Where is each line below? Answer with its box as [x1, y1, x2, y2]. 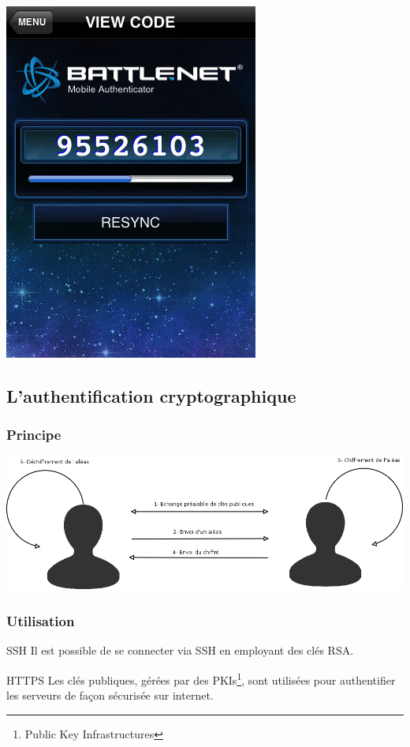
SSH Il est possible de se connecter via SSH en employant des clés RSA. [6, 642, 354, 659]
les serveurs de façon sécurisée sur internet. [6, 687, 214, 704]
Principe [6, 425, 61, 445]
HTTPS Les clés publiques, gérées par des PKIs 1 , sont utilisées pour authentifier [6, 669, 396, 688]
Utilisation [6, 610, 75, 630]
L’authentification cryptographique [6, 383, 296, 407]
